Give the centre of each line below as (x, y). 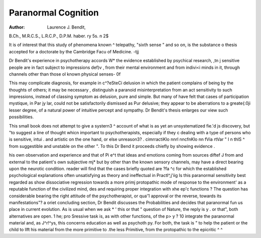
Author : (17, 27)
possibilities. (21, 117)
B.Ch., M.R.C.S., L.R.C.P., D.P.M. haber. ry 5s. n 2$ (59, 36)
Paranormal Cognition (54, 13)
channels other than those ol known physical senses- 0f (65, 74)
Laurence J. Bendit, (66, 27)
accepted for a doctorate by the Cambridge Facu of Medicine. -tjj (74, 51)
